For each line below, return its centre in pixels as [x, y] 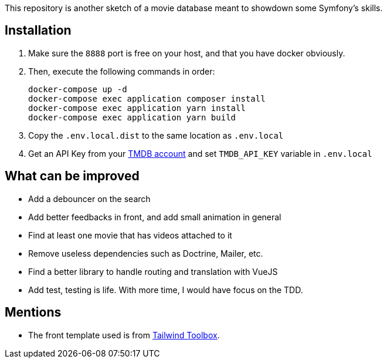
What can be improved [72, 176]
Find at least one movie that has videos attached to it [130, 235]
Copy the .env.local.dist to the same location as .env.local [156, 135]
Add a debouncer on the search [89, 199]
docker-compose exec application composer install [147, 98]
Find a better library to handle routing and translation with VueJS [153, 271]
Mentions [33, 312]
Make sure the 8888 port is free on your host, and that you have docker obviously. [187, 53]
